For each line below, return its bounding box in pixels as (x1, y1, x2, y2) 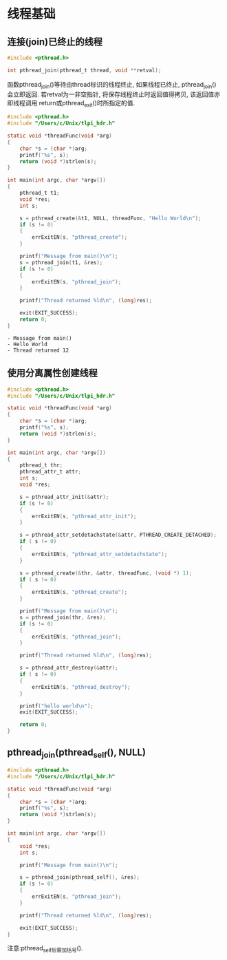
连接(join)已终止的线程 (7, 36, 103, 47)
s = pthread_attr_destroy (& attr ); (19, 665, 118, 672)
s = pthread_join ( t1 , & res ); (19, 259, 103, 266)
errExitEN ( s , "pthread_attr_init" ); (32, 513, 137, 520)
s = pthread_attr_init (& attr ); (19, 493, 109, 500)
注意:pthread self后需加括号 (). (7, 944, 83, 954)
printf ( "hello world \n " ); (19, 703, 94, 710)
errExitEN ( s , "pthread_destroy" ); (32, 683, 131, 690)
